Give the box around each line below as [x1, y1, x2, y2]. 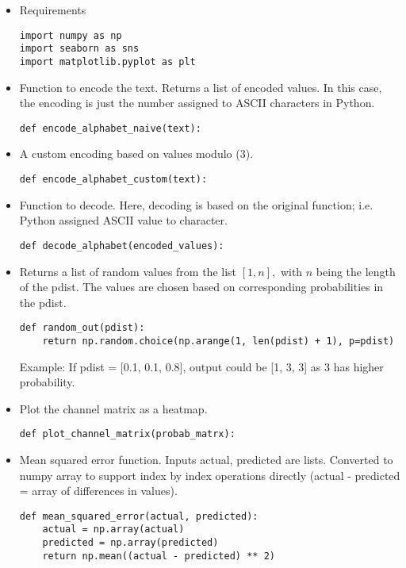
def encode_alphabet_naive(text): [19, 122, 201, 134]
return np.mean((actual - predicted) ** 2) [42, 550, 275, 562]
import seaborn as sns [19, 43, 140, 55]
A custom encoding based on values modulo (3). [19, 145, 254, 162]
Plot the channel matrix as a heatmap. [19, 400, 208, 416]
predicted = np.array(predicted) [42, 537, 219, 549]
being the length [316, 263, 396, 279]
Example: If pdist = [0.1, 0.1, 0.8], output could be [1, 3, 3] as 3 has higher [19, 358, 384, 374]
